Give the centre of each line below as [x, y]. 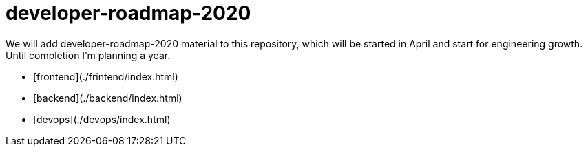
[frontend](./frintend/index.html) [106, 76]
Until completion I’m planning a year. [88, 55]
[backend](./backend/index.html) [108, 98]
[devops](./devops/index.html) [102, 119]
